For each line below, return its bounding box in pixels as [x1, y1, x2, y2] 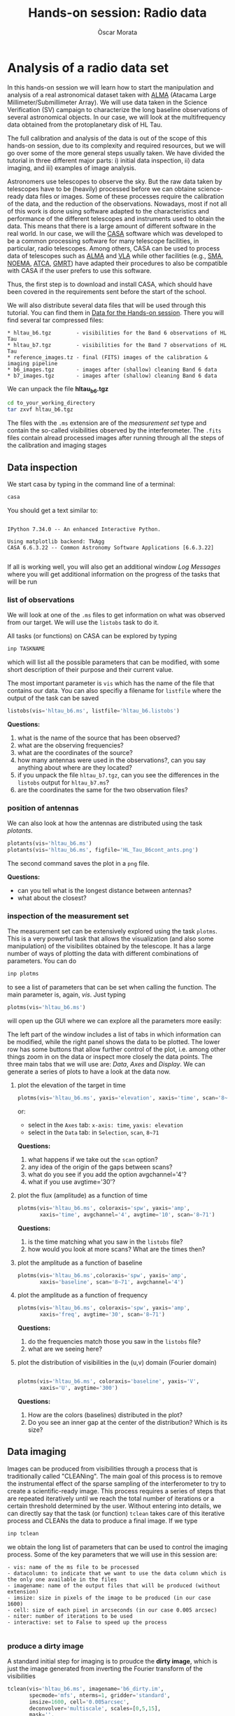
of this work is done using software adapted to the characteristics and [7, 206, 210, 215]
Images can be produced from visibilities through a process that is [7, 1464, 198, 1472]
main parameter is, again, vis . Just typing [7, 990, 126, 999]
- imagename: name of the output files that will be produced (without [7, 1582, 220, 1589]
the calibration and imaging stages [7, 441, 107, 449]
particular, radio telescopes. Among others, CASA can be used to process [7, 244, 220, 253]
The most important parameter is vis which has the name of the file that [7, 679, 215, 687]
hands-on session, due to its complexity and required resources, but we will [7, 141, 226, 150]
